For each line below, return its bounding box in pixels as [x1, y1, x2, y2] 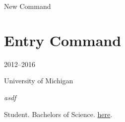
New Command [4, 1, 51, 11]
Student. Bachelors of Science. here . [4, 109, 113, 119]
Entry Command [4, 30, 122, 50]
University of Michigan [4, 75, 73, 86]
